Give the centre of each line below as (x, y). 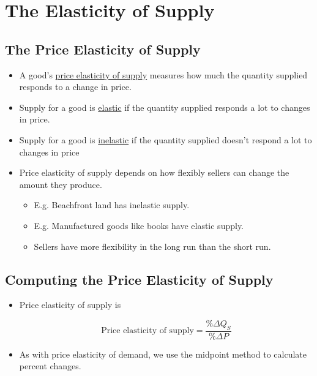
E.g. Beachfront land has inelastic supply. (112, 205)
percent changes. (50, 366)
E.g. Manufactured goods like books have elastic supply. (139, 225)
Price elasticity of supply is (70, 305)
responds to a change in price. (75, 87)
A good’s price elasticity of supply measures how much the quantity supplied (163, 74)
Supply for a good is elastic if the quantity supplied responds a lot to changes (165, 107)
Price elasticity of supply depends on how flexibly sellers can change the (154, 172)
